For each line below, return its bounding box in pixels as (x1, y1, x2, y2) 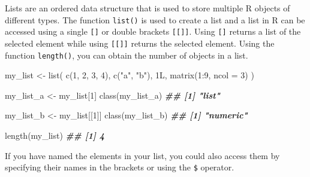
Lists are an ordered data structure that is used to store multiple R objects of (5, 2, 290, 14)
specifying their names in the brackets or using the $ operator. (5, 161, 234, 173)
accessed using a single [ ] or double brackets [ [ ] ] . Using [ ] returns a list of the (5, 25, 301, 38)
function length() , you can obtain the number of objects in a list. (5, 48, 248, 61)
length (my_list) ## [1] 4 (5, 129, 105, 141)
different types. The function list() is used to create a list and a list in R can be (5, 13, 305, 26)
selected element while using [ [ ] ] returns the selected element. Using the (5, 36, 275, 49)
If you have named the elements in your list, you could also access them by (5, 149, 280, 161)
